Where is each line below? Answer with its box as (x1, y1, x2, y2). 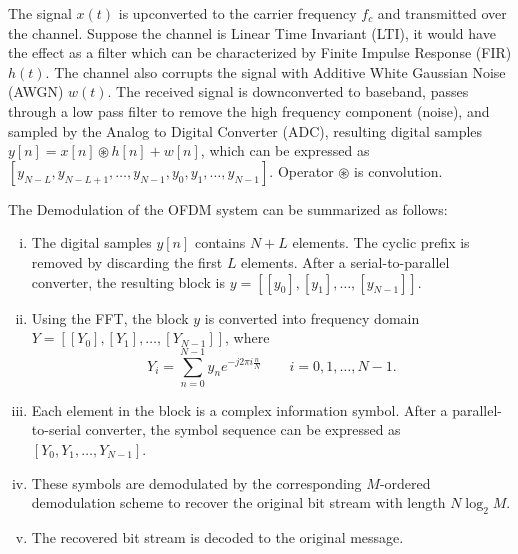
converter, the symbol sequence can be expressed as (85, 419, 401, 440)
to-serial (31, 419, 81, 440)
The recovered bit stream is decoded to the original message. (31, 527, 404, 548)
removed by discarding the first (31, 251, 223, 272)
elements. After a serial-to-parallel (241, 251, 450, 272)
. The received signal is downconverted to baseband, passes (107, 81, 469, 102)
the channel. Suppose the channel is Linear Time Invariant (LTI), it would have (8, 22, 496, 43)
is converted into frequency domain (204, 307, 420, 328)
